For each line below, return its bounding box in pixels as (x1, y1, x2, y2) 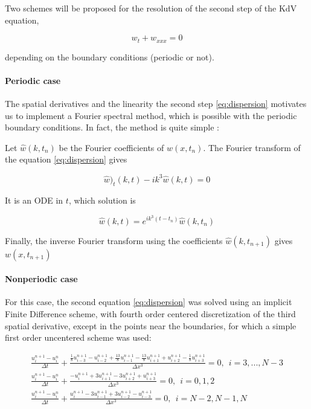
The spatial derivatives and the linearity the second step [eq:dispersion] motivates (5, 97, 307, 110)
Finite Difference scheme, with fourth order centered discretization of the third (5, 307, 296, 320)
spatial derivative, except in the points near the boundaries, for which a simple (5, 319, 297, 332)
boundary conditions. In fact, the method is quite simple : (5, 121, 219, 134)
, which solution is (68, 194, 136, 207)
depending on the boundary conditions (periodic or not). (5, 50, 214, 63)
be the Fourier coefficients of (59, 141, 164, 153)
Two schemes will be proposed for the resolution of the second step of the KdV (5, 2, 297, 14)
